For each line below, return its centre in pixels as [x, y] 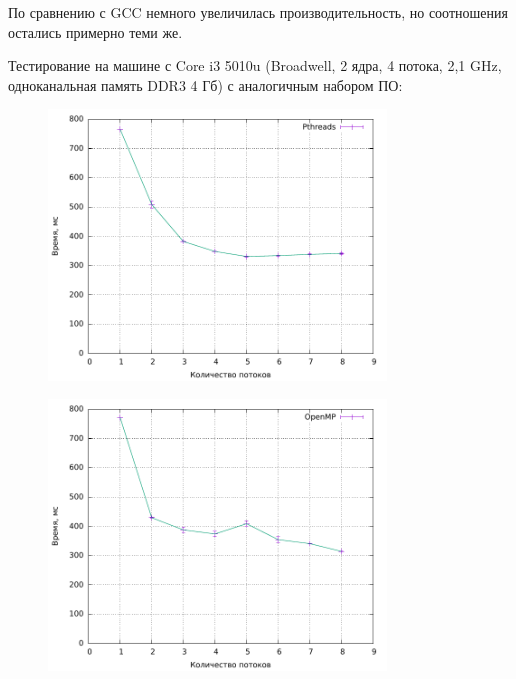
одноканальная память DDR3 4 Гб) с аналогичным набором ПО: [205, 84]
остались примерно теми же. [95, 31]
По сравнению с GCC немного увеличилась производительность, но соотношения [258, 12]
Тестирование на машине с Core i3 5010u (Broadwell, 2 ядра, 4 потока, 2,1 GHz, [255, 65]
